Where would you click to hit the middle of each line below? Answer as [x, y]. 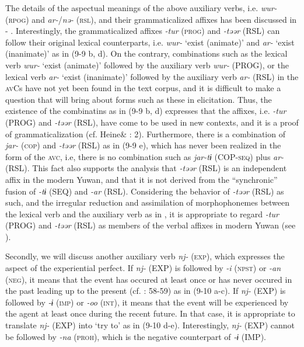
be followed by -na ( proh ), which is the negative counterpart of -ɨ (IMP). [136, 336]
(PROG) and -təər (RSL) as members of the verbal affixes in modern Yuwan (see [151, 225]
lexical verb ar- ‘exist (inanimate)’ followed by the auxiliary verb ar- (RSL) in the [152, 76]
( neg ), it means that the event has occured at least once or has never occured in [149, 279]
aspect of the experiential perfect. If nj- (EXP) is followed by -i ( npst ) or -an [143, 268]
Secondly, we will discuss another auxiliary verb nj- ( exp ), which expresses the [145, 256]
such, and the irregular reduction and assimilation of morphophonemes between [148, 202]
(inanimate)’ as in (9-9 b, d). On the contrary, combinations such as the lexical [146, 53]
